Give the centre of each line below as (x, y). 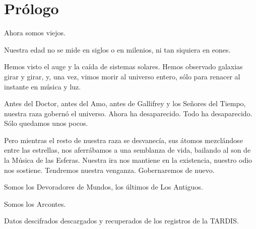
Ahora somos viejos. (35, 33)
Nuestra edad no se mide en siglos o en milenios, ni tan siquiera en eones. (117, 49)
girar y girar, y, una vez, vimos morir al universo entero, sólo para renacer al (122, 76)
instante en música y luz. (43, 86)
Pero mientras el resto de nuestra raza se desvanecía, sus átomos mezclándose (123, 140)
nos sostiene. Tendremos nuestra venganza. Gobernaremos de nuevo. (109, 170)
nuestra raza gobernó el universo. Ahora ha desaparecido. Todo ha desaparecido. (128, 113)
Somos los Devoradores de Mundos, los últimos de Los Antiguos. (104, 187)
